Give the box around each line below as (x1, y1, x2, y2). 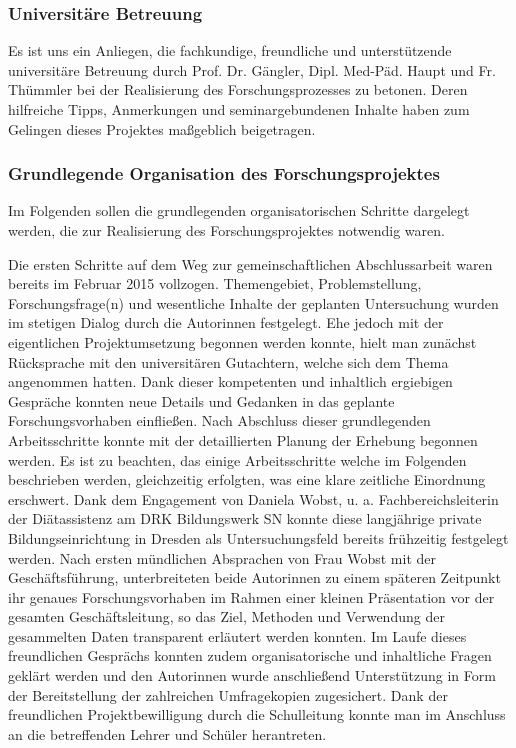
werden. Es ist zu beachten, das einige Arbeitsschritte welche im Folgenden (8, 449, 467, 470)
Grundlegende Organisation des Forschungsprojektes (8, 161, 440, 186)
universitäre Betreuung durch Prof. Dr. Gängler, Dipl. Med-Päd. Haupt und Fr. (8, 59, 496, 80)
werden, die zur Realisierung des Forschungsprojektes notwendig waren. (8, 220, 445, 240)
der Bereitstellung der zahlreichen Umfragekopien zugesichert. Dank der (8, 684, 448, 705)
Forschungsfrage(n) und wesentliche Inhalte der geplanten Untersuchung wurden (8, 292, 499, 313)
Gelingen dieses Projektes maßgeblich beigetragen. (8, 118, 316, 139)
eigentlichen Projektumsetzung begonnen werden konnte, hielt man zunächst (8, 331, 477, 352)
